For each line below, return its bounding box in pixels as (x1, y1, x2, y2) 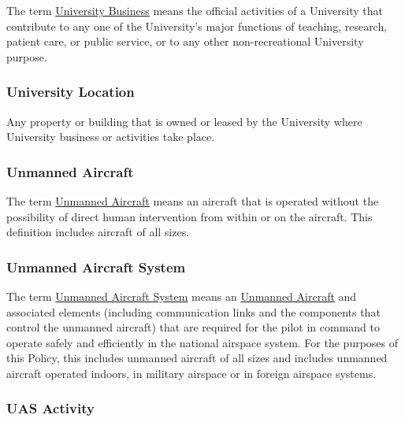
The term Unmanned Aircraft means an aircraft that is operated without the (6, 193, 379, 209)
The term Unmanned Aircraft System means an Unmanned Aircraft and (6, 288, 357, 304)
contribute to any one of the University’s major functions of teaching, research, (6, 17, 388, 34)
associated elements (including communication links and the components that (6, 303, 381, 320)
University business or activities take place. (6, 128, 215, 145)
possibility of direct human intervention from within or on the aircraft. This (6, 208, 373, 224)
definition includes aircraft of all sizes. (6, 224, 190, 240)
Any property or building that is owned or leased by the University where (6, 113, 362, 129)
